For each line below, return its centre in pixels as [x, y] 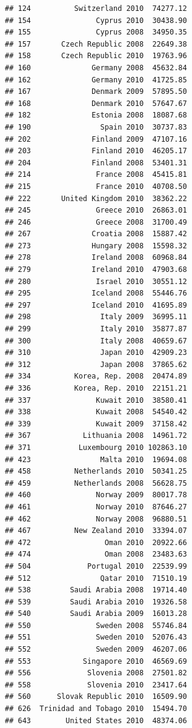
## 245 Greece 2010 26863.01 [96, 210]
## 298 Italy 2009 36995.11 [96, 317]
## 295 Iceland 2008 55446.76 [96, 293]
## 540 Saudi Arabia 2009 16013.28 [96, 614]
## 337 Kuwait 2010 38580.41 [96, 400]
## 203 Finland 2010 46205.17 [96, 151]
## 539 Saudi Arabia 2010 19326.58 [96, 602]
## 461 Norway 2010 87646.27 [96, 507]
